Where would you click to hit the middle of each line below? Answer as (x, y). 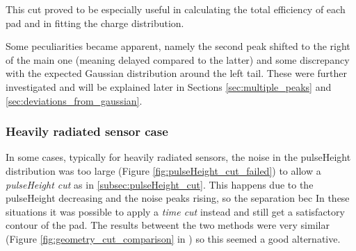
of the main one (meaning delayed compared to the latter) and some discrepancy (178, 59)
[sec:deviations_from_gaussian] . (74, 100)
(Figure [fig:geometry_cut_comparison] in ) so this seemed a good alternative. (173, 238)
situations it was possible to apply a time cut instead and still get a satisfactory (175, 211)
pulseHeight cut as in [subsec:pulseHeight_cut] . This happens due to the (160, 184)
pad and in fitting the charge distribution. (95, 23)
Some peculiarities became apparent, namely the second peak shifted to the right (178, 46)
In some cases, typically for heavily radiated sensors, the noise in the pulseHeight (178, 157)
